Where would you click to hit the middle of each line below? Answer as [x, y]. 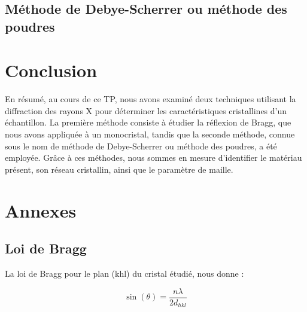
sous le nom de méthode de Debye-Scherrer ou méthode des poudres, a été [141, 146]
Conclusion [51, 70]
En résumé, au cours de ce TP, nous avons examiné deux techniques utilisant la [151, 99]
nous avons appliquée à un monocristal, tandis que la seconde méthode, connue [150, 134]
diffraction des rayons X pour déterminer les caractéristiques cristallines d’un [146, 110]
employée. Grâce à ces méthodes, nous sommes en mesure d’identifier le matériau [153, 157]
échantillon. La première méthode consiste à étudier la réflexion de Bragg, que [148, 122]
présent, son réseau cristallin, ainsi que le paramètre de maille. [119, 169]
